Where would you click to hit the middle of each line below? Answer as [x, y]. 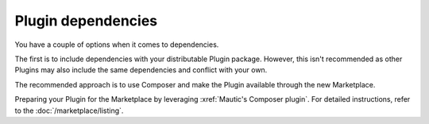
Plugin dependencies [86, 21]
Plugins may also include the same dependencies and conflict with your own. [141, 70]
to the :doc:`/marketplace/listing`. [69, 110]
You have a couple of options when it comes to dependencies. [117, 45]
